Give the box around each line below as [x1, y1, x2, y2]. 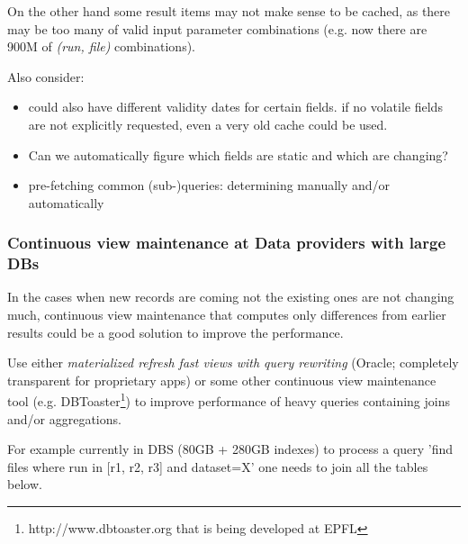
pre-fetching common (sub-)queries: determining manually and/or [28, 176, 391, 195]
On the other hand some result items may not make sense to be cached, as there [7, 2, 451, 20]
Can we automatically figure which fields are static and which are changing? [28, 145, 448, 164]
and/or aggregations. [7, 409, 121, 428]
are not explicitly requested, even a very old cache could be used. [28, 114, 388, 133]
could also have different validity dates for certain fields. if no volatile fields [28, 97, 443, 116]
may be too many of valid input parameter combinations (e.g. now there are [7, 19, 427, 38]
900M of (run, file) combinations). [7, 37, 195, 56]
